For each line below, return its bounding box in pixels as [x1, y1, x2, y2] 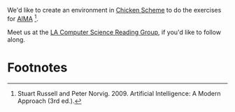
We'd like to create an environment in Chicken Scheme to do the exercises [7, 6, 222, 14]
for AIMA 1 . [7, 13, 38, 23]
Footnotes [7, 59, 68, 75]
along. [7, 35, 26, 44]
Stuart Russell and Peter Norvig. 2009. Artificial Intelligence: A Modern [17, 89, 222, 97]
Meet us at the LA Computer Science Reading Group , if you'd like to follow [7, 28, 222, 36]
